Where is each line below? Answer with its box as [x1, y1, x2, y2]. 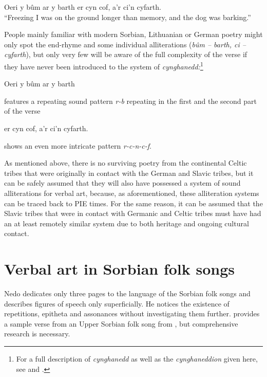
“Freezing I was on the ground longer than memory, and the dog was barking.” [4, 11, 251, 22]
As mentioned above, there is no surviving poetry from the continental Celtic [4, 157, 247, 168]
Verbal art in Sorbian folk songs [4, 258, 235, 279]
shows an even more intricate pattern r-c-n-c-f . [4, 140, 151, 151]
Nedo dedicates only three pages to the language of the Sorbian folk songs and [4, 288, 251, 299]
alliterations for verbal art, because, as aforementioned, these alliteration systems [4, 187, 259, 198]
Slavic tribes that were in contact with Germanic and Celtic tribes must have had [4, 208, 261, 219]
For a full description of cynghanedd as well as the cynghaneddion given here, [16, 353, 258, 364]
